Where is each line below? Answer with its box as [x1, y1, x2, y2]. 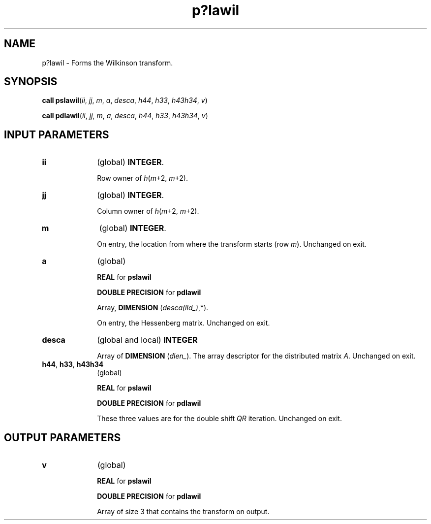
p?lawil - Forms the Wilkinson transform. [42, 58, 173, 67]
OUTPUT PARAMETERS [4, 431, 121, 444]
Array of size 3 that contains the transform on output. [97, 507, 270, 516]
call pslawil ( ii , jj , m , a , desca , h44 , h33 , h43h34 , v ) [42, 96, 208, 105]
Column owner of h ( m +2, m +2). [97, 207, 199, 216]
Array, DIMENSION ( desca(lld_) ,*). [97, 303, 209, 312]
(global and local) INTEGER [97, 335, 198, 345]
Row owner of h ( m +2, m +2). [97, 174, 188, 183]
